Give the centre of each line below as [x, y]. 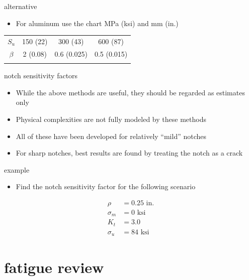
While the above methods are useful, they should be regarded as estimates [130, 92]
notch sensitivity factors [41, 76]
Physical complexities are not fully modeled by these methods [111, 119]
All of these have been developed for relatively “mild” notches [111, 136]
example [17, 169]
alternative [21, 6]
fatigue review [54, 267]
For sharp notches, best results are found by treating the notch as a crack [129, 153]
